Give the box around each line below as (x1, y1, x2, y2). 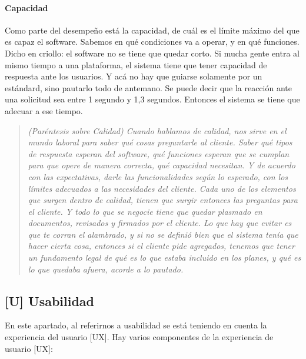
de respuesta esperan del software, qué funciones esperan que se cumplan (28, 147, 290, 159)
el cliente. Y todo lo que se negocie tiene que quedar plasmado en (28, 205, 262, 217)
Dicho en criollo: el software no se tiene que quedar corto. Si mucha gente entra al (5, 46, 300, 59)
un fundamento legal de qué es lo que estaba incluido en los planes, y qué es (28, 251, 301, 264)
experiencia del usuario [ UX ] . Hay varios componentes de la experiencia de (5, 331, 274, 343)
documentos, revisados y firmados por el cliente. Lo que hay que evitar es (28, 217, 292, 229)
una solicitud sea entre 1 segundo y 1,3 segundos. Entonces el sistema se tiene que (5, 93, 300, 105)
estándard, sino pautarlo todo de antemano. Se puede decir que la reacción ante (5, 81, 292, 94)
